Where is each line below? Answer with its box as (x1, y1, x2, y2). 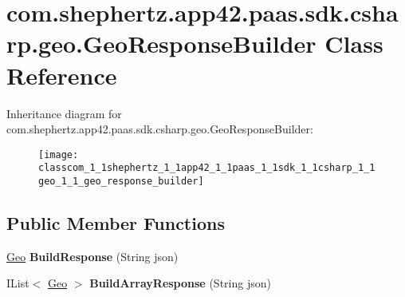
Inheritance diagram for (6, 105, 122, 121)
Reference (6, 58, 117, 91)
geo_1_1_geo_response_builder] (38, 176, 204, 187)
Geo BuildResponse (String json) (6, 247, 179, 264)
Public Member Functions (6, 211, 225, 236)
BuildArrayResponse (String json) (89, 275, 271, 291)
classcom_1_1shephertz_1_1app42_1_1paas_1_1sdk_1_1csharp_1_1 (38, 162, 376, 174)
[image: (38, 148, 79, 160)
